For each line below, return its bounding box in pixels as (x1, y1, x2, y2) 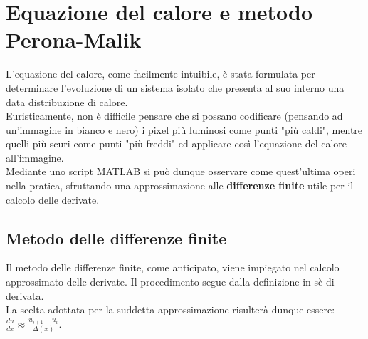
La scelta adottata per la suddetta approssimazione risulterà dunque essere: (6, 302, 335, 317)
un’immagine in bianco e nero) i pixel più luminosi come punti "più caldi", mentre (6, 122, 363, 137)
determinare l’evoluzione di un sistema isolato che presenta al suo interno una (6, 80, 345, 95)
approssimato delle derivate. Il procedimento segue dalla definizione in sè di (6, 274, 335, 289)
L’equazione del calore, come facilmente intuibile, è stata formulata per (6, 66, 315, 81)
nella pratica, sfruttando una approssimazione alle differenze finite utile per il (6, 178, 354, 193)
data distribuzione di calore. (6, 94, 128, 109)
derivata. (6, 288, 44, 303)
